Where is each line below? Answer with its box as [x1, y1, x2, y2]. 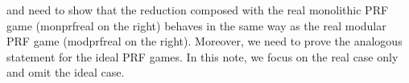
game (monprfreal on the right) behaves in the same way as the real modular [6, 17, 386, 34]
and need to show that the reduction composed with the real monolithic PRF [6, 2, 389, 18]
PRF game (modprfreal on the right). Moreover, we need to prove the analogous [6, 33, 403, 49]
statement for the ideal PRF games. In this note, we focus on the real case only [6, 48, 399, 65]
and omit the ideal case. [6, 64, 125, 81]
